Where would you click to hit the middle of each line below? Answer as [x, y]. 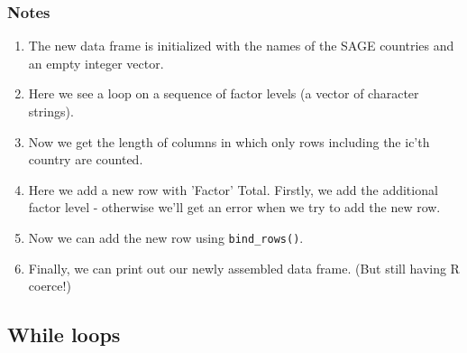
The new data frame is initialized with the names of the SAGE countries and [241, 46]
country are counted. [86, 159]
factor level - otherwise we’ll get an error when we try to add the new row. [234, 207]
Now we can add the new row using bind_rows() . [166, 237]
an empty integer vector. [96, 63]
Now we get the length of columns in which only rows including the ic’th [229, 141]
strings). [51, 111]
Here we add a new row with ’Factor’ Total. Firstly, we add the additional [233, 189]
